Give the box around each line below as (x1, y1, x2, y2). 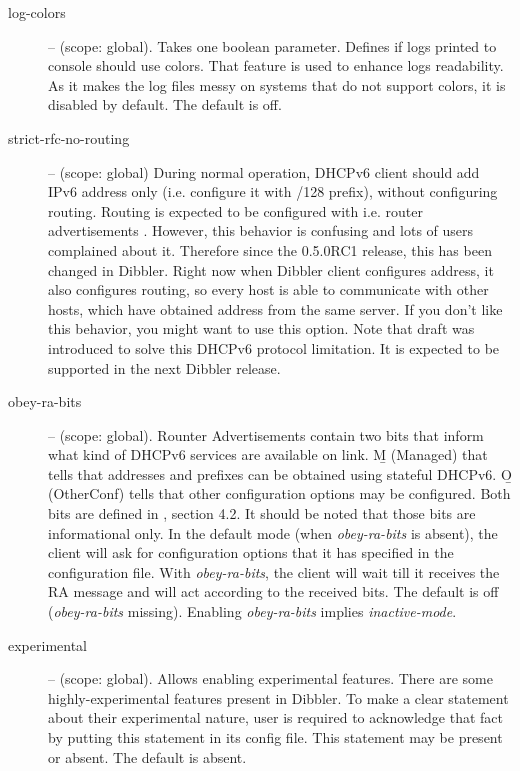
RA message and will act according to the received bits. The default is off (48, 581, 499, 602)
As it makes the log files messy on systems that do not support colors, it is (48, 74, 506, 95)
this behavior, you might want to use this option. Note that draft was (48, 318, 475, 339)
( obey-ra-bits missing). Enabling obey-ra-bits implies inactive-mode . (48, 601, 457, 622)
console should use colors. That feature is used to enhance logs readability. (48, 55, 504, 76)
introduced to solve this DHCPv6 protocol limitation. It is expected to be (48, 337, 500, 358)
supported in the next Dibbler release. (48, 357, 281, 378)
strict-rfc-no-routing (8, 127, 130, 148)
